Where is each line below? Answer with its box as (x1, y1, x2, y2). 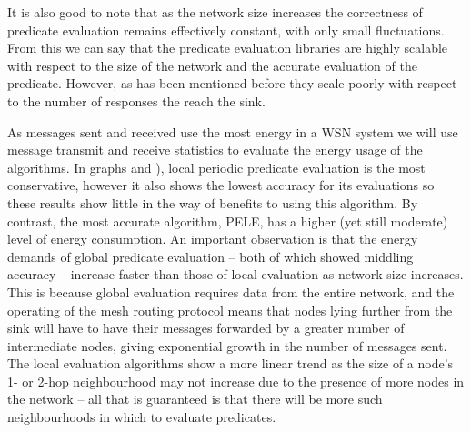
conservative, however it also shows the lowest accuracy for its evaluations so (7, 176, 435, 195)
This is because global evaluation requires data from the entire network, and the (7, 282, 455, 301)
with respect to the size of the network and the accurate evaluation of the (7, 55, 417, 75)
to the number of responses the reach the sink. (7, 91, 266, 110)
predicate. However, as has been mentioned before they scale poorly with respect (7, 74, 457, 93)
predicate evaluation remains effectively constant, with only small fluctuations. (7, 20, 445, 39)
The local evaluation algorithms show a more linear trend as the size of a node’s (7, 354, 454, 373)
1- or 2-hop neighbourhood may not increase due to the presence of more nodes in (7, 371, 465, 390)
